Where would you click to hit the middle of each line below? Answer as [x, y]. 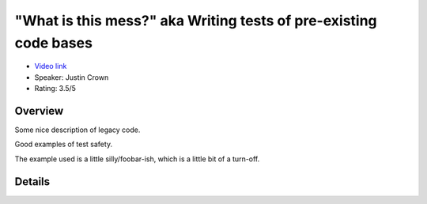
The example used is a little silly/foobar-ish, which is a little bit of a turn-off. [137, 159]
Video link [51, 66]
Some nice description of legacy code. [77, 130]
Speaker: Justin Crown [72, 77]
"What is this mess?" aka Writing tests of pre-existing [196, 21]
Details [32, 181]
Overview [39, 111]
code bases [53, 43]
